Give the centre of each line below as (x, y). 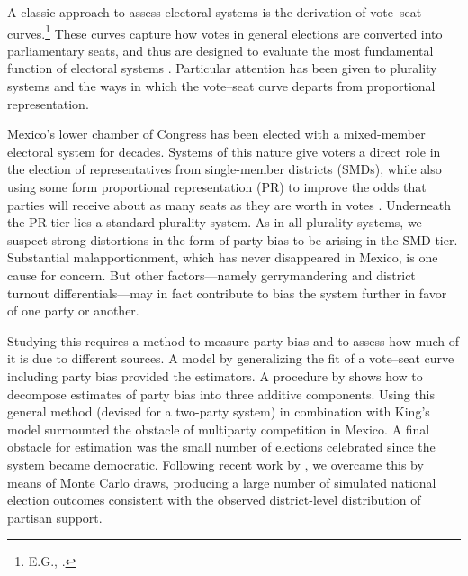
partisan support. (55, 517)
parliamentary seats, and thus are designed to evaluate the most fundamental (220, 50)
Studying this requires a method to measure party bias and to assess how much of (234, 340)
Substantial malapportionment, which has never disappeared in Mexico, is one (223, 257)
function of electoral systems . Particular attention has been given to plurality (222, 68)
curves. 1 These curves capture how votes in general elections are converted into (225, 32)
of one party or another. (73, 311)
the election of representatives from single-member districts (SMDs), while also (225, 169)
